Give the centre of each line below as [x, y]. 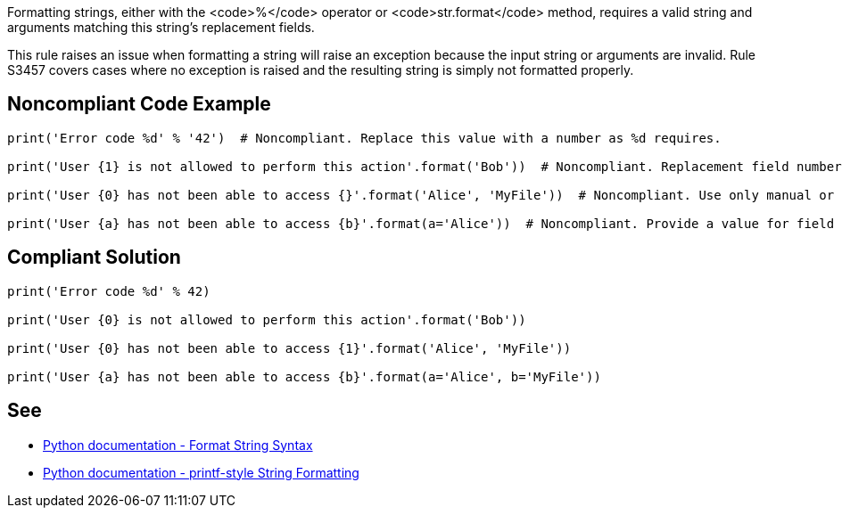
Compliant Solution [94, 257]
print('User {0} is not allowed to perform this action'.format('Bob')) [267, 319]
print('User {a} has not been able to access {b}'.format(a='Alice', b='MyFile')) [304, 376]
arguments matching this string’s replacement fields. [161, 27]
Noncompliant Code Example [139, 104]
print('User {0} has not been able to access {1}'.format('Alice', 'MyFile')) [289, 348]
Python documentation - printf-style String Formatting [201, 472]
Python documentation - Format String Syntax [178, 445]
